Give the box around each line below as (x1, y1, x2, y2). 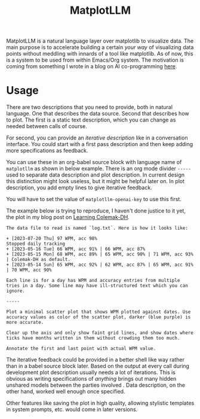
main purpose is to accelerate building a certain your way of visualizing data (6, 44, 194, 51)
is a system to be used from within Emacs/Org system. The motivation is (6, 56, 184, 63)
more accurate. (6, 320, 44, 326)
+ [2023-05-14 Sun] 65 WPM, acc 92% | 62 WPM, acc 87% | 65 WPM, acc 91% (6, 262, 194, 268)
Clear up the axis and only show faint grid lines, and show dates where (6, 330, 194, 336)
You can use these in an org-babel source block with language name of (6, 159, 182, 166)
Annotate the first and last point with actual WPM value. (6, 345, 156, 352)
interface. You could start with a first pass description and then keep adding (6, 141, 193, 148)
